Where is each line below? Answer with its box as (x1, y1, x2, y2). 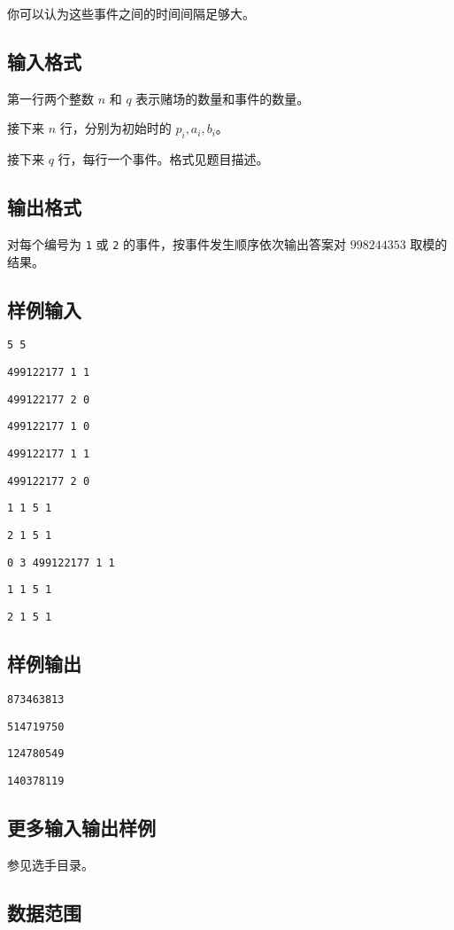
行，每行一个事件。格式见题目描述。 (58, 150, 269, 168)
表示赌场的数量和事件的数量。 (135, 89, 310, 107)
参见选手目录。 (7, 855, 94, 873)
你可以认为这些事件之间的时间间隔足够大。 (7, 4, 255, 22)
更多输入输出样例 (7, 813, 156, 840)
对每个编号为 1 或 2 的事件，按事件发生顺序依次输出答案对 (7, 234, 347, 253)
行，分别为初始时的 (59, 119, 172, 137)
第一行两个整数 (7, 89, 94, 107)
